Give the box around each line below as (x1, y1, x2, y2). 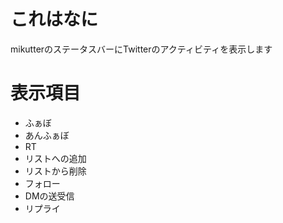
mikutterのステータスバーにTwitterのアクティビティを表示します (10, 43, 273, 55)
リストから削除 (24, 165, 87, 177)
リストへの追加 (24, 152, 87, 164)
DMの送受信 (24, 190, 75, 202)
